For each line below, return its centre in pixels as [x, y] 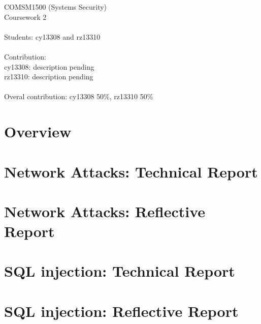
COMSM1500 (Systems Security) [56, 7]
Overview [38, 131]
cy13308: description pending [49, 66]
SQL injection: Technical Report [120, 271]
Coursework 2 [25, 17]
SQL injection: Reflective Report [121, 311]
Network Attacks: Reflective [105, 211]
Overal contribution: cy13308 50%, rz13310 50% [79, 96]
